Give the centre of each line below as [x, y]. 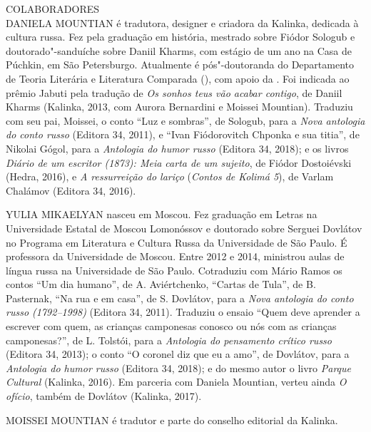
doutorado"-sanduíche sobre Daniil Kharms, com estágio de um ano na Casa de [179, 50]
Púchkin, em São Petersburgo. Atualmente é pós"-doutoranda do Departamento [180, 65]
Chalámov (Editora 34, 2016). [71, 190]
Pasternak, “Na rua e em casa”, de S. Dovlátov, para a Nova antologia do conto [180, 298]
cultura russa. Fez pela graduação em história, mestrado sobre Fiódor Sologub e [181, 37]
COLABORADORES [53, 9]
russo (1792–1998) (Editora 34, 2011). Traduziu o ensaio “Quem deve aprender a [183, 312]
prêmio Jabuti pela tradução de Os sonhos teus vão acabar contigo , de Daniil [174, 92]
